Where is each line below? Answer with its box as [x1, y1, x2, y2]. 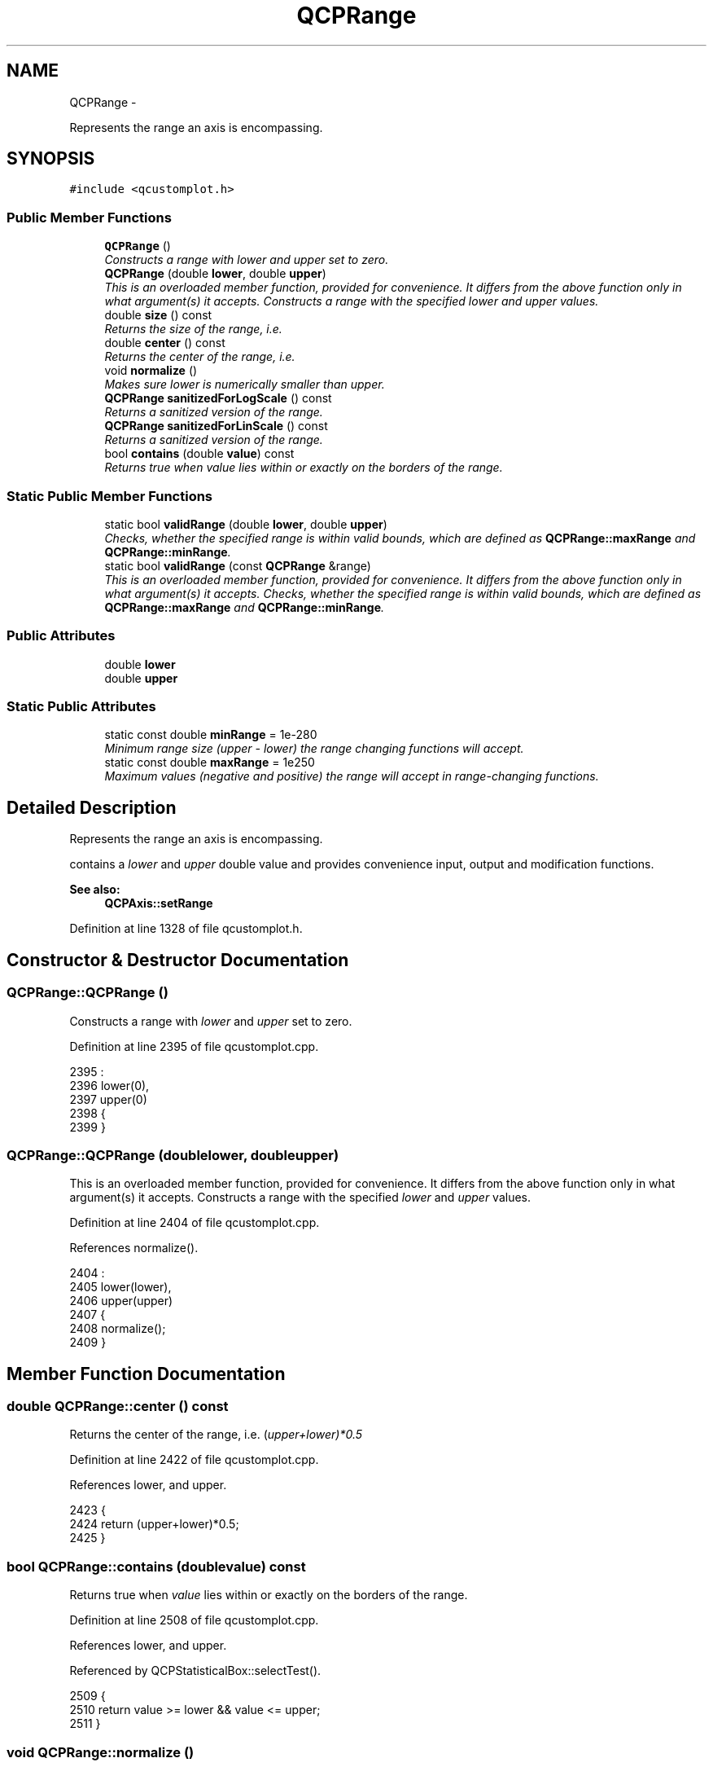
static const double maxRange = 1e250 [104, 755, 315, 770]
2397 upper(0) [69, 1092, 147, 1106]
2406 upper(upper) [69, 1294, 173, 1308]
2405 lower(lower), [69, 1280, 172, 1294]
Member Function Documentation [7, 1363, 286, 1384]
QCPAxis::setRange [104, 896, 213, 911]
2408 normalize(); [69, 1321, 166, 1336]
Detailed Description [7, 797, 177, 818]
